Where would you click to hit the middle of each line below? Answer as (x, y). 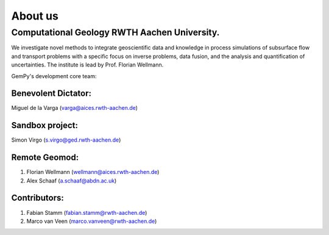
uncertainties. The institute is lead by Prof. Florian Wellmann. (87, 65)
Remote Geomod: (45, 158)
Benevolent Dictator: (51, 94)
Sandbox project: (45, 125)
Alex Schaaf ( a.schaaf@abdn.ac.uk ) (72, 181)
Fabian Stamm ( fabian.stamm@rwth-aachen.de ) (87, 212)
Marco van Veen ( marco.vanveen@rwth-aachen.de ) (92, 221)
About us (35, 16)
